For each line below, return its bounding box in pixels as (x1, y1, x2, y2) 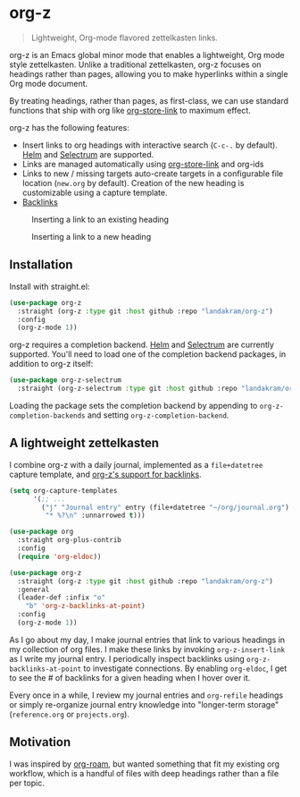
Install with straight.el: (9, 281, 90, 292)
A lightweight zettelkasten (9, 436, 159, 451)
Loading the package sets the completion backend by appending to (9, 401, 258, 411)
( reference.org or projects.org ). (9, 708, 129, 719)
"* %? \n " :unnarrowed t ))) (45, 511, 146, 521)
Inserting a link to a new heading (31, 231, 152, 242)
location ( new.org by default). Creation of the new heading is (21, 177, 245, 188)
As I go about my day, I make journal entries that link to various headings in (9, 634, 286, 645)
